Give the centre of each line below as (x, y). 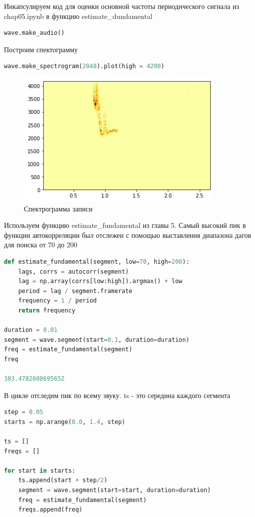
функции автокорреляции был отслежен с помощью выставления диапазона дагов (128, 235)
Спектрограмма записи (58, 208)
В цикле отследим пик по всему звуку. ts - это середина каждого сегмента (117, 395)
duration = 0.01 (31, 330)
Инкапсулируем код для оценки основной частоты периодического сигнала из (122, 6)
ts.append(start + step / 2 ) (63, 480)
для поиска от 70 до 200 (41, 245)
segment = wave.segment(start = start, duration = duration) (115, 490)
